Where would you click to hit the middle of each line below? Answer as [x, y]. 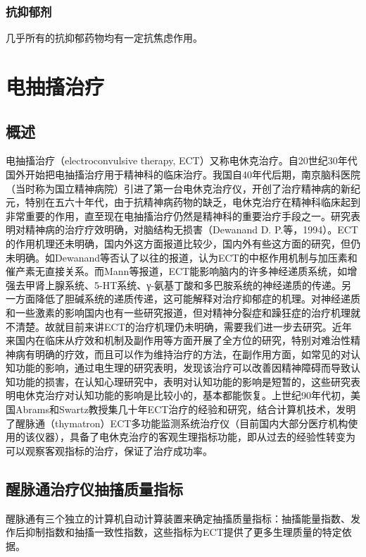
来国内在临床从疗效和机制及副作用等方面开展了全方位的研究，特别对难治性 [178, 340]
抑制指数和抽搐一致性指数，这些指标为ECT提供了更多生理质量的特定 [183, 532]
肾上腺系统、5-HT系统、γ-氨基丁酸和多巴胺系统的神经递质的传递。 [188, 284]
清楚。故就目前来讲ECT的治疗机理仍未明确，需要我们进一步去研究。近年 [183, 326]
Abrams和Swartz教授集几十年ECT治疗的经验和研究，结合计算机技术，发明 [185, 409]
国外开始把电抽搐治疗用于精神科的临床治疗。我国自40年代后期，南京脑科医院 [183, 174]
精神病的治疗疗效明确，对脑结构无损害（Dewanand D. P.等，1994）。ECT [191, 229]
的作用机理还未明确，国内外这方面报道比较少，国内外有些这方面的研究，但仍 [183, 243]
